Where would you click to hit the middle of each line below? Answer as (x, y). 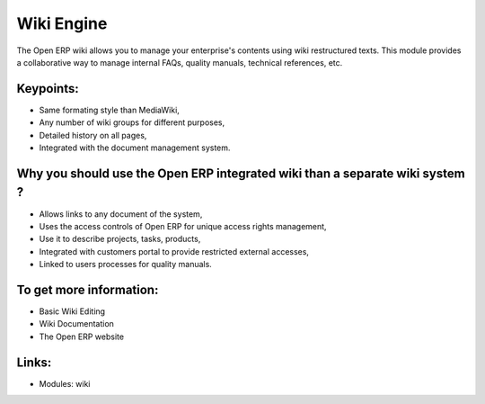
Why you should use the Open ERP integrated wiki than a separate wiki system (241, 173)
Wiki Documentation (76, 324)
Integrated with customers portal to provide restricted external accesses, (174, 251)
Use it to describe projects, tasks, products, (120, 239)
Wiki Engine (62, 23)
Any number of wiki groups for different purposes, (132, 122)
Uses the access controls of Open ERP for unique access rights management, (183, 226)
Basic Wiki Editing (72, 311)
